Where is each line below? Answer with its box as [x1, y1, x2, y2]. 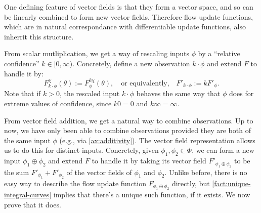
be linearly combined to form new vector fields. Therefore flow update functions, [4, 11, 253, 22]
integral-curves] [4, 189, 52, 200]
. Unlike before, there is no [164, 166, 247, 177]
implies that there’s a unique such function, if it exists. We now [53, 189, 250, 200]
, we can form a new [192, 145, 254, 155]
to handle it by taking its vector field [92, 155, 206, 166]
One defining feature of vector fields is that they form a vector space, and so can [4, 2, 253, 12]
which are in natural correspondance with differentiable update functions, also [4, 21, 246, 32]
